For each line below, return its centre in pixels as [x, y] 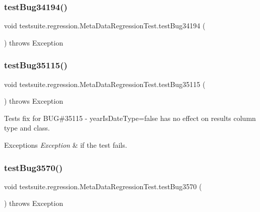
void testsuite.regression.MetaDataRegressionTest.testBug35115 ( [105, 84]
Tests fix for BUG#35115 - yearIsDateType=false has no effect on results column [130, 118]
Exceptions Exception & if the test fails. [66, 145]
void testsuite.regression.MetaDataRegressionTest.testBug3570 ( [103, 186]
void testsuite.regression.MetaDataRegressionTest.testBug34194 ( [105, 26]
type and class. [27, 128]
